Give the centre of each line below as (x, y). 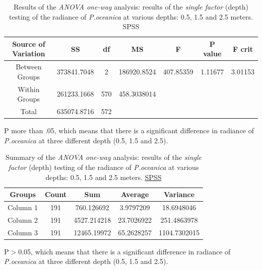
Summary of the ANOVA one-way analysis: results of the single (104, 157)
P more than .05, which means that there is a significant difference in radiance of (129, 130)
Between (29, 67)
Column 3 (23, 232)
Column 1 (23, 207)
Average (135, 194)
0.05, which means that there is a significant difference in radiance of (124, 251)
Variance (179, 194)
